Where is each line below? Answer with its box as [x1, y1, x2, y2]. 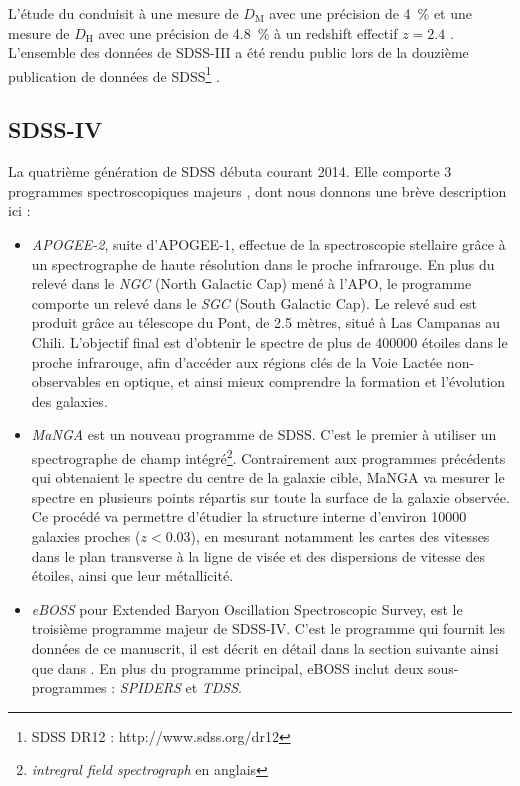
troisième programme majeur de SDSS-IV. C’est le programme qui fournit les [31, 618, 505, 639]
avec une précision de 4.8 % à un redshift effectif [98, 22, 398, 43]
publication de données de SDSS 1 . [8, 62, 220, 86]
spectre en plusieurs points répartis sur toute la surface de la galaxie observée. [31, 486, 510, 507]
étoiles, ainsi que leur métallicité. [31, 565, 234, 586]
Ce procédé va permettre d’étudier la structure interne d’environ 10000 [31, 506, 467, 527]
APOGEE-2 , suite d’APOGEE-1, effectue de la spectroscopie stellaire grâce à [31, 234, 506, 255]
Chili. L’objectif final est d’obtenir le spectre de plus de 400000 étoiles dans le [31, 331, 508, 352]
